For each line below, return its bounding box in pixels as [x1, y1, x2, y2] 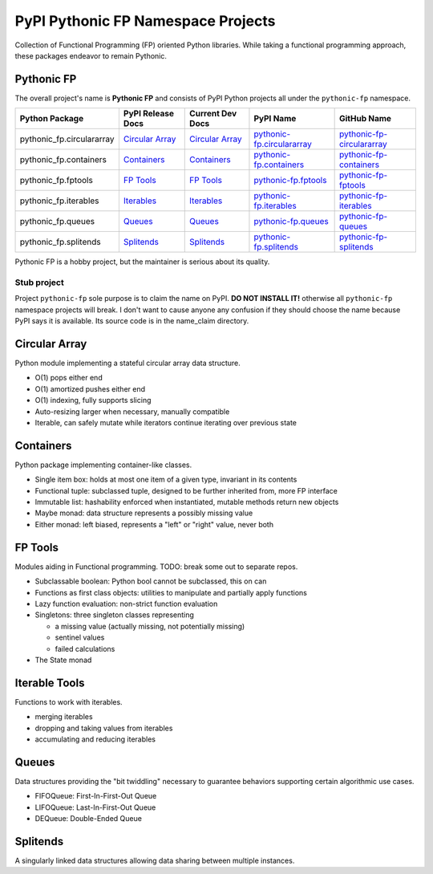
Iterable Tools [14, 676, 85, 689]
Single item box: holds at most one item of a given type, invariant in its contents [34, 474, 297, 485]
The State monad [34, 655, 92, 665]
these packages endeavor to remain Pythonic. [14, 51, 168, 60]
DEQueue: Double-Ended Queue [34, 814, 142, 823]
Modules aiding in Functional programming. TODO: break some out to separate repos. [14, 562, 298, 571]
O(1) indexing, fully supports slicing [34, 396, 152, 405]
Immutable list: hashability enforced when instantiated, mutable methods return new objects [34, 498, 339, 507]
